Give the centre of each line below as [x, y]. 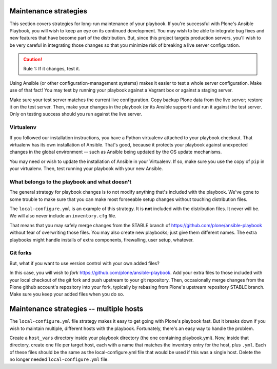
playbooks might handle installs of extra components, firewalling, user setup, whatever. [102, 239]
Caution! [33, 60]
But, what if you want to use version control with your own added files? [85, 263]
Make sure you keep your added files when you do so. [67, 294]
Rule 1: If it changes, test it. [52, 69]
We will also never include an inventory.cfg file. [63, 216]
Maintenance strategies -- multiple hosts [76, 309]
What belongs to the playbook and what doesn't [71, 181]
